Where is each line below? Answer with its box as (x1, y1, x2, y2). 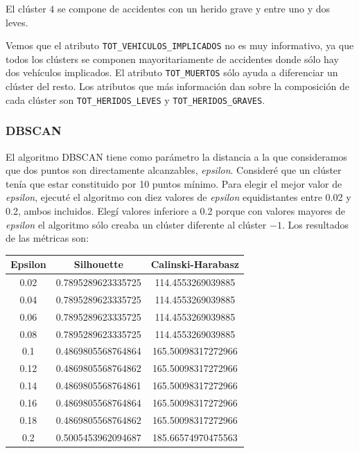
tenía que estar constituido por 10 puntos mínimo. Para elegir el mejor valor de (6, 176, 342, 190)
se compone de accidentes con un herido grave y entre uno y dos (57, 1, 331, 15)
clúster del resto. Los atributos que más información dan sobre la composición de (6, 79, 349, 94)
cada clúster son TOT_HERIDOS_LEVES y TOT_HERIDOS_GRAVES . (6, 92, 265, 107)
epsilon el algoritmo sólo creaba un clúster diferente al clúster (6, 217, 267, 231)
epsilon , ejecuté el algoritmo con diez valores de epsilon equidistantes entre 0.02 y (6, 190, 351, 204)
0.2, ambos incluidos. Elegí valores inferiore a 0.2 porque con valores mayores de (6, 203, 346, 217)
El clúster (6, 1, 46, 15)
